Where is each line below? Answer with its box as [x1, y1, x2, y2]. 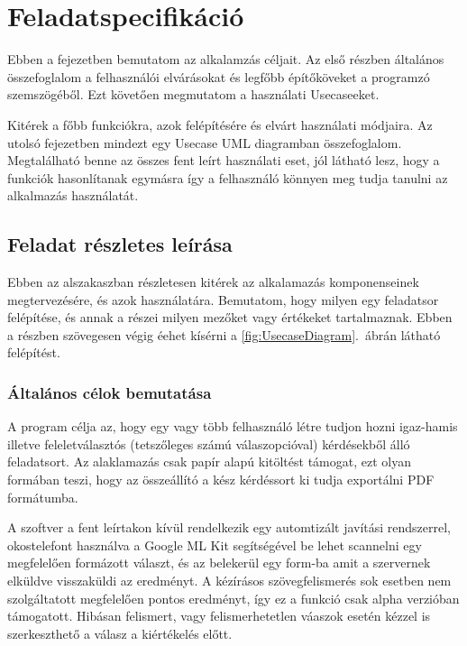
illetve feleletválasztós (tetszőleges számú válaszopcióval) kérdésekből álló [7, 434, 410, 453]
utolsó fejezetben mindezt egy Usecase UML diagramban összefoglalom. [7, 133, 402, 152]
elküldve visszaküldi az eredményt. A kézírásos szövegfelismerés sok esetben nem [7, 571, 452, 590]
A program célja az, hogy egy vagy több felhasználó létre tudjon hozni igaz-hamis [7, 417, 458, 436]
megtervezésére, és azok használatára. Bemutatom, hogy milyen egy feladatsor [7, 290, 439, 309]
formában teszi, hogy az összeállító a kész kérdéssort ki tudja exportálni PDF [7, 470, 435, 489]
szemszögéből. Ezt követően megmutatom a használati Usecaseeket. [7, 85, 380, 104]
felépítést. [7, 343, 60, 362]
